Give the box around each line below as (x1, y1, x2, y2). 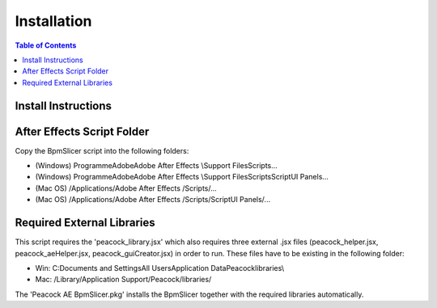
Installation (15, 12, 92, 30)
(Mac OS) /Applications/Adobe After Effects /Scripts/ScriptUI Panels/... (35, 195, 271, 205)
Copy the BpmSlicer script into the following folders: (15, 146, 189, 155)
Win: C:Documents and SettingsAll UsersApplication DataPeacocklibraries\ (35, 263, 285, 272)
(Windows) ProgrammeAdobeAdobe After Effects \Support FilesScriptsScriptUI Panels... (35, 172, 329, 182)
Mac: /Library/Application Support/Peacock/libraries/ (35, 275, 212, 285)
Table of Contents (15, 40, 77, 50)
